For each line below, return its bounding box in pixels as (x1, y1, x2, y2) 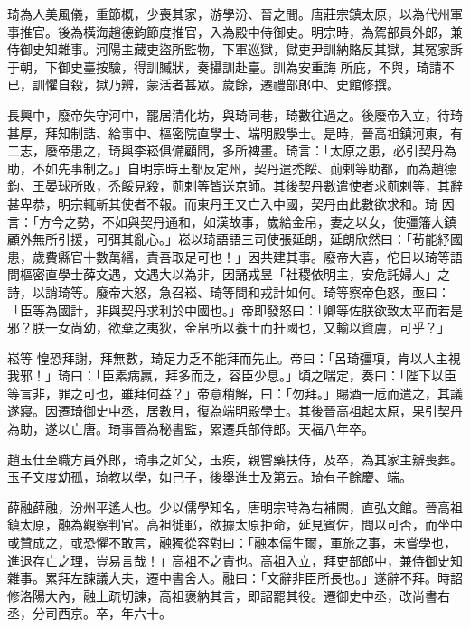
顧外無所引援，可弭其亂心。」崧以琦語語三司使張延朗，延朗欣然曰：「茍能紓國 (7, 230, 463, 248)
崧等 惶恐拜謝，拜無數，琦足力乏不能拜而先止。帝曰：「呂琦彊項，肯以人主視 (7, 348, 461, 367)
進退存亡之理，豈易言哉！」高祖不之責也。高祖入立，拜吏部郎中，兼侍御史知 (7, 550, 463, 569)
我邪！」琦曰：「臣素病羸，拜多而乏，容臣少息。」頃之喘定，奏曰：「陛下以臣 (7, 366, 456, 385)
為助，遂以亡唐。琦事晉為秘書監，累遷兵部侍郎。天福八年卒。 (7, 419, 374, 438)
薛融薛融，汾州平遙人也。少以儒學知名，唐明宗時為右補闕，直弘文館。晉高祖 (7, 497, 463, 516)
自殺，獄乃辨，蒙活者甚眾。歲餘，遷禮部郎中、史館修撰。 (57, 75, 399, 94)
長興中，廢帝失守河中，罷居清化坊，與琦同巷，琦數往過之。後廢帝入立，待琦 (7, 105, 463, 124)
